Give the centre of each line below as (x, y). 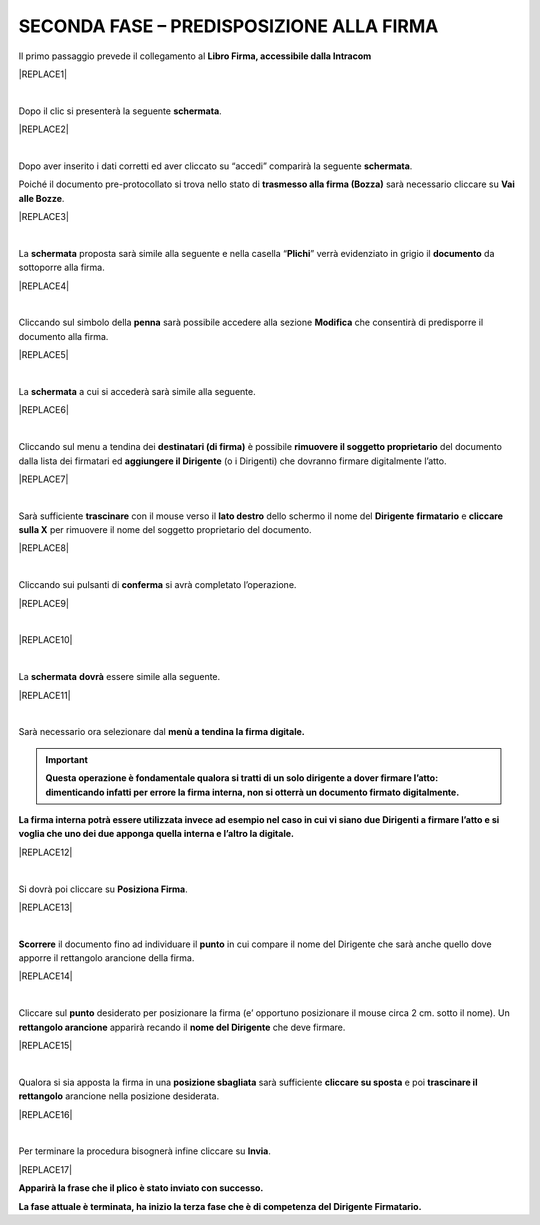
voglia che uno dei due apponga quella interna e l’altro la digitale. (156, 834)
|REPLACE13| (45, 907)
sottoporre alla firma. (61, 267)
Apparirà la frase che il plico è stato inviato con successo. (141, 1188)
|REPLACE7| (43, 479)
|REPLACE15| (45, 1046)
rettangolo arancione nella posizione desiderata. (119, 1096)
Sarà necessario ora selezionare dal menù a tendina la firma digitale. (161, 732)
